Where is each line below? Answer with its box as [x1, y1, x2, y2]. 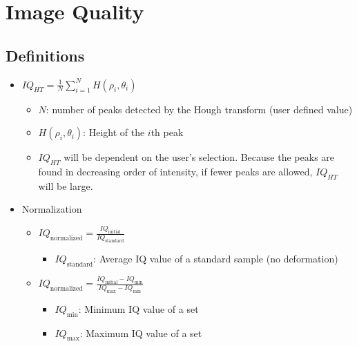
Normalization [21, 202, 82, 216]
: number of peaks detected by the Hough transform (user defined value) [46, 102, 353, 116]
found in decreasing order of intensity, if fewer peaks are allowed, [38, 164, 313, 178]
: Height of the [83, 125, 145, 140]
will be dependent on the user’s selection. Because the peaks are [64, 150, 335, 164]
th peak [151, 125, 184, 140]
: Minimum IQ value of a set [78, 301, 199, 316]
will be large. [38, 178, 93, 193]
